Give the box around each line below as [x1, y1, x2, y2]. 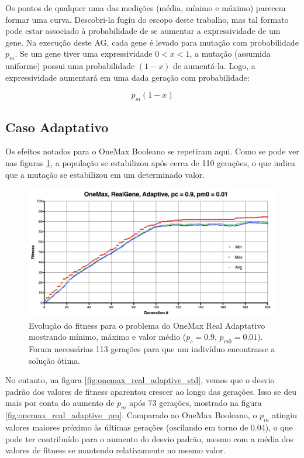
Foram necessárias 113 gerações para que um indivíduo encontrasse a [29, 342, 275, 354]
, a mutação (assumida [189, 47, 271, 60]
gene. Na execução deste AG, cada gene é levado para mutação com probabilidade [5, 36, 299, 48]
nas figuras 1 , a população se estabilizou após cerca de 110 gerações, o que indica [5, 156, 295, 168]
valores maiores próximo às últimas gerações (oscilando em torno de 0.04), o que [5, 421, 293, 433]
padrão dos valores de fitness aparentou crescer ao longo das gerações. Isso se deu [5, 385, 296, 397]
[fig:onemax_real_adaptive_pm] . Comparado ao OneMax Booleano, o [5, 409, 257, 421]
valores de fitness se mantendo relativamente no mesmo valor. [5, 444, 226, 456]
